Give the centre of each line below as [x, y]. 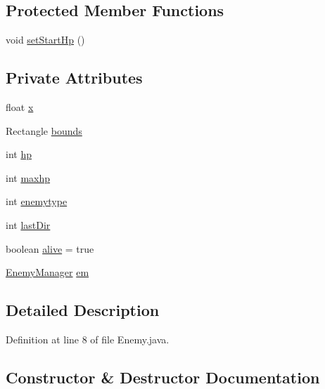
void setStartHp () [45, 40]
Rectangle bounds [44, 130]
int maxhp [28, 177]
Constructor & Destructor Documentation [163, 377]
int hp [19, 154]
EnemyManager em [47, 272]
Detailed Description [83, 310]
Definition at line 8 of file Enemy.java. [88, 339]
